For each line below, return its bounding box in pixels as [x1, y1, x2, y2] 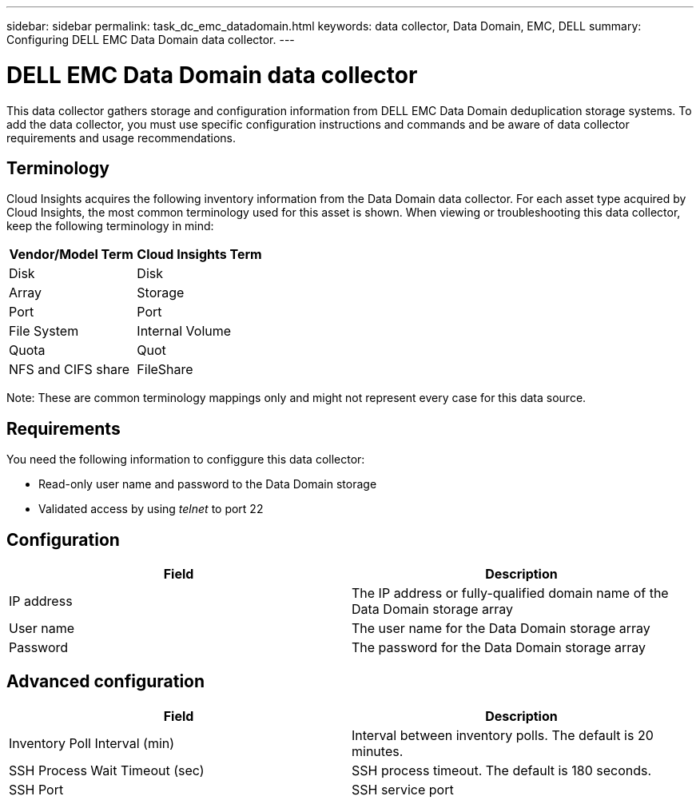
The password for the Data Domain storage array [352, 639, 646, 656]
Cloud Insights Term [137, 246, 262, 263]
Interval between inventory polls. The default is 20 [352, 726, 654, 743]
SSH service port [352, 781, 454, 798]
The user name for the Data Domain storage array [352, 620, 650, 637]
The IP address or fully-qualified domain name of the [352, 585, 669, 602]
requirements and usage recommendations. [6, 130, 237, 145]
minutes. [352, 742, 404, 759]
